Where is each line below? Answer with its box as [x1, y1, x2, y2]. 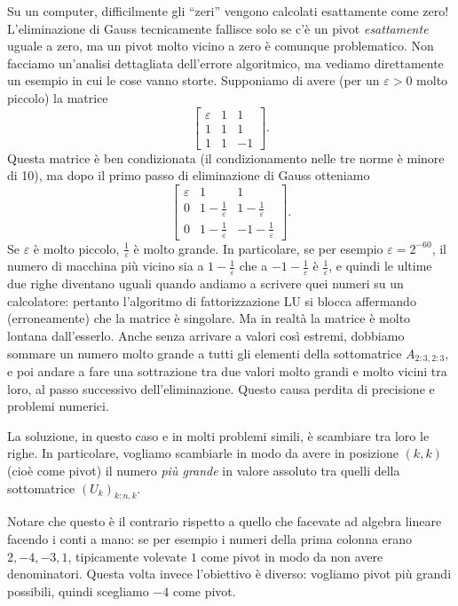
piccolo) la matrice [7, 88, 108, 106]
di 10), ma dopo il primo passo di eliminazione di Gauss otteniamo [7, 166, 370, 185]
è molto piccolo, [33, 239, 120, 257]
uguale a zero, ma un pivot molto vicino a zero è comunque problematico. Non [7, 36, 434, 55]
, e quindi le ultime [328, 256, 432, 275]
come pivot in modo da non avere [201, 547, 383, 565]
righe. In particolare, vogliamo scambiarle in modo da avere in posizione [7, 444, 399, 462]
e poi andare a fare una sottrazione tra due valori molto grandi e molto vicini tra [7, 362, 447, 381]
